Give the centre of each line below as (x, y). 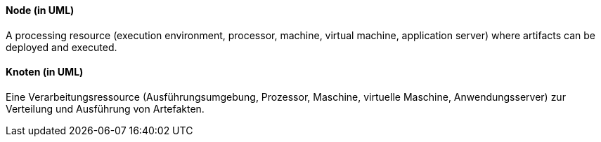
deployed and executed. (62, 47)
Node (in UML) (40, 10)
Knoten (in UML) (45, 72)
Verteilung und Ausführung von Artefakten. (105, 108)
